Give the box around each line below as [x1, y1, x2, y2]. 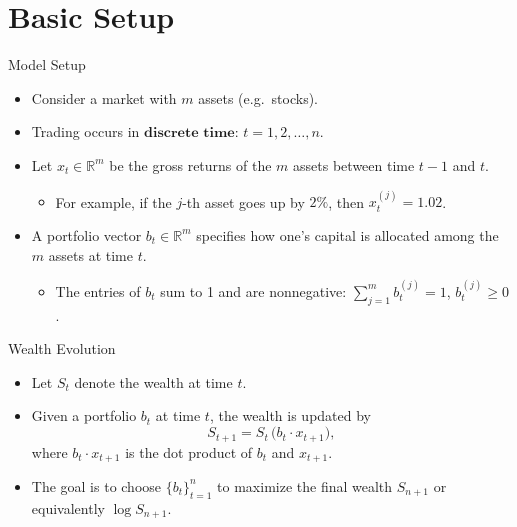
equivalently [31, 497, 105, 518]
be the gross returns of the [109, 154, 272, 175]
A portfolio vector [31, 224, 142, 245]
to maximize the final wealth [217, 475, 393, 496]
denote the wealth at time [74, 371, 233, 392]
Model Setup [8, 54, 86, 75]
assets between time [293, 154, 415, 175]
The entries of [55, 280, 141, 301]
